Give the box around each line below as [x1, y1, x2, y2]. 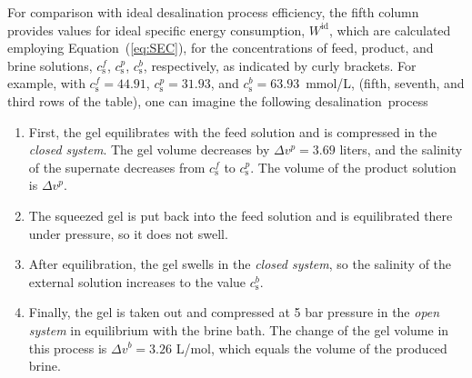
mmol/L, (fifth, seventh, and [306, 74, 465, 93]
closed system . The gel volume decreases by [28, 140, 270, 159]
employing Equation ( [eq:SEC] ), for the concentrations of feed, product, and [7, 38, 434, 57]
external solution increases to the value [28, 272, 246, 291]
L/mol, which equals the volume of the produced [176, 338, 447, 357]
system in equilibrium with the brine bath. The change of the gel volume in [28, 320, 449, 339]
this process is [28, 338, 107, 357]
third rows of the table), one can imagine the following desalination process [7, 91, 428, 110]
